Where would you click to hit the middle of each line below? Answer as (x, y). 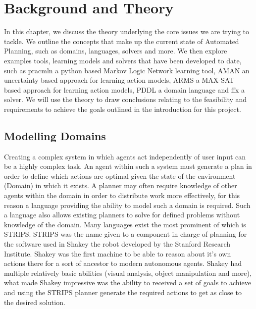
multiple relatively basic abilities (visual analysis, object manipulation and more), (128, 273)
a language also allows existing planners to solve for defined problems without (122, 215)
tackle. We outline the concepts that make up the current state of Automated (122, 41)
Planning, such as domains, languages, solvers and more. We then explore (116, 51)
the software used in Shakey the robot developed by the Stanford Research (117, 244)
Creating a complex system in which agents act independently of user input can (125, 156)
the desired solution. (35, 302)
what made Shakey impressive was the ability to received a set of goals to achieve (128, 283)
